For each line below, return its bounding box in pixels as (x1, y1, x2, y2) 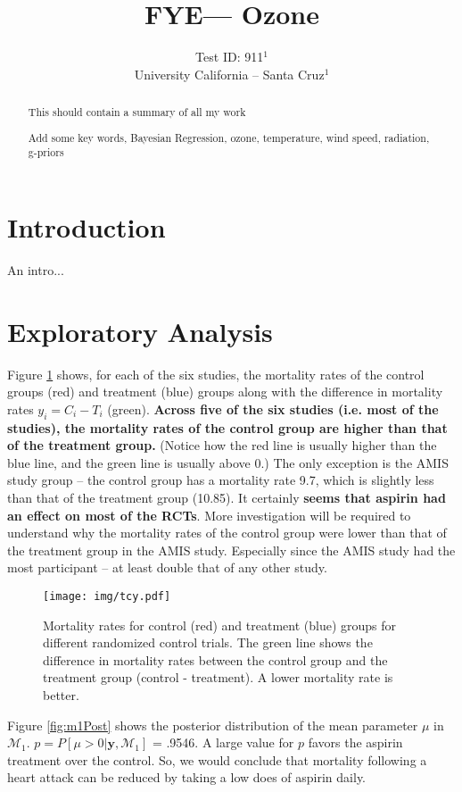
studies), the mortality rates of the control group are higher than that (7, 418, 448, 437)
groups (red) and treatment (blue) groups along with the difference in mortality (7, 382, 443, 401)
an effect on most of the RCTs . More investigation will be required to (7, 505, 411, 524)
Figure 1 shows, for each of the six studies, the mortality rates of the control (7, 364, 425, 383)
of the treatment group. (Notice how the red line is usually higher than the (7, 436, 437, 454)
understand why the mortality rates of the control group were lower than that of (7, 523, 447, 542)
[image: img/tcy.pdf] (43, 589, 171, 603)
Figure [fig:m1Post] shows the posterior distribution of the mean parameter (7, 715, 418, 734)
